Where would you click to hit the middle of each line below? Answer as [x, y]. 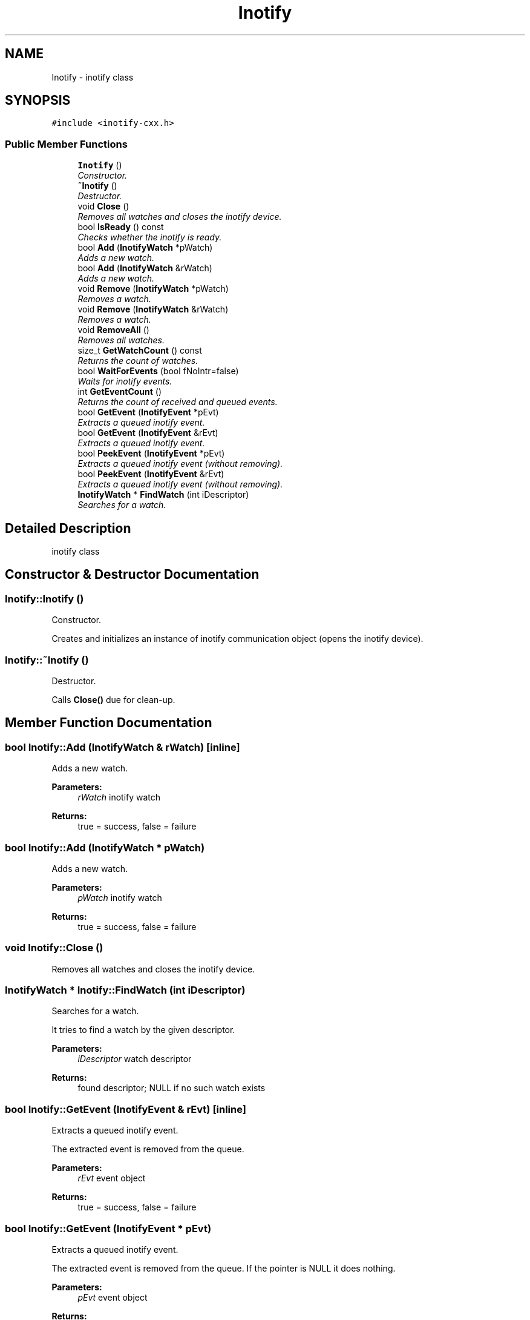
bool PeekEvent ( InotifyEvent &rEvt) [151, 474]
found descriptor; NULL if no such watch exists [172, 1088]
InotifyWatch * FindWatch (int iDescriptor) [163, 495]
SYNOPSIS [38, 101]
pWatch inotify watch [120, 897]
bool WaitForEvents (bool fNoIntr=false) [158, 371]
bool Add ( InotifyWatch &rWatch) [145, 268]
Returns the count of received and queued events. [178, 402]
